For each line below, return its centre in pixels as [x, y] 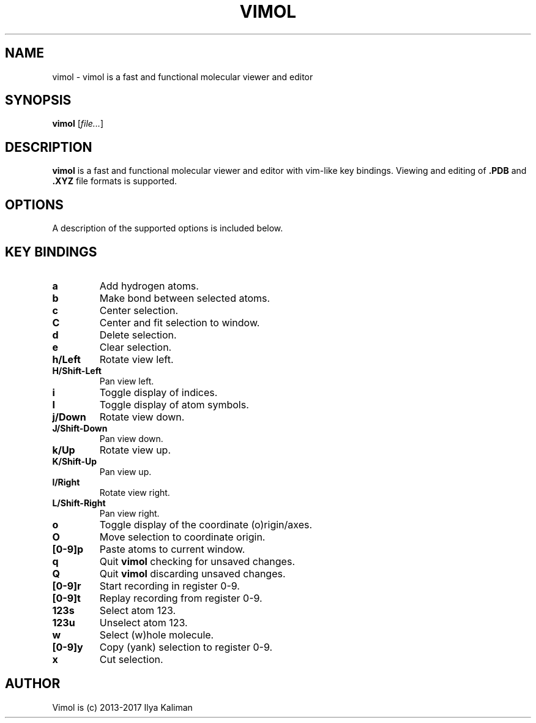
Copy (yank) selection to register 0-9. [186, 647]
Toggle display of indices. [158, 392]
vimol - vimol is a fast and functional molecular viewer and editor [183, 77]
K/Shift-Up [75, 461]
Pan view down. [131, 438]
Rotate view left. [136, 359]
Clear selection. [136, 347]
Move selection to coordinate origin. [182, 537]
